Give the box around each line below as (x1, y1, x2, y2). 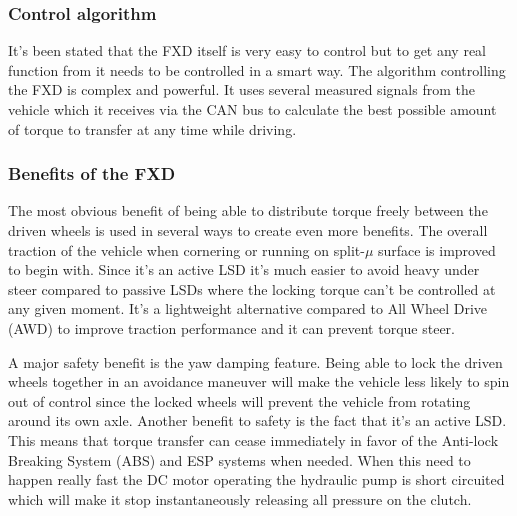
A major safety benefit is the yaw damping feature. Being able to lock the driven (8, 351, 503, 372)
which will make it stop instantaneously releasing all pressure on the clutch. (8, 488, 472, 509)
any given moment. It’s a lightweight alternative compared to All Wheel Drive (8, 298, 488, 319)
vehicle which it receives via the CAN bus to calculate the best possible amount (8, 99, 497, 119)
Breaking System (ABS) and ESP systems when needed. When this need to (8, 449, 471, 470)
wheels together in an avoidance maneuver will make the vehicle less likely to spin (8, 371, 510, 392)
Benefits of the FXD (8, 161, 176, 186)
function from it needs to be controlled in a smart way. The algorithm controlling (8, 59, 506, 80)
